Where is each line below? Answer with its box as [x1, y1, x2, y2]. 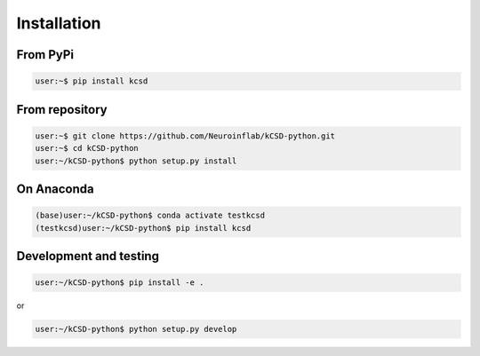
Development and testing [16, 249, 160, 264]
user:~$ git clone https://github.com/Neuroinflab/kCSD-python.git [35, 131, 336, 141]
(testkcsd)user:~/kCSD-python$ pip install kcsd [35, 223, 252, 233]
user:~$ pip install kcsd [35, 76, 148, 86]
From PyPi [16, 47, 75, 62]
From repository [16, 102, 108, 117]
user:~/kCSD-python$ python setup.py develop [35, 324, 237, 335]
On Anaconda [16, 181, 94, 196]
